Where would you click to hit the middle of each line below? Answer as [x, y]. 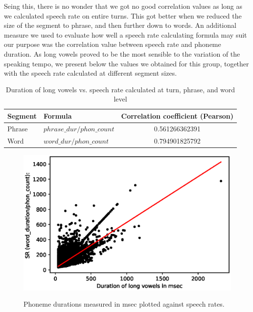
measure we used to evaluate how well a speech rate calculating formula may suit [126, 34]
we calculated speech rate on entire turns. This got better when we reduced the [123, 15]
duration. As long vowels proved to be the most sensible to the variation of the [122, 53]
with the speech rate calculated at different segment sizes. [91, 73]
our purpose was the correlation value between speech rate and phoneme [113, 44]
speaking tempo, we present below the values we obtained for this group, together [126, 63]
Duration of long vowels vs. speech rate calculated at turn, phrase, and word [120, 89]
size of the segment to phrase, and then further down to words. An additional [120, 25]
